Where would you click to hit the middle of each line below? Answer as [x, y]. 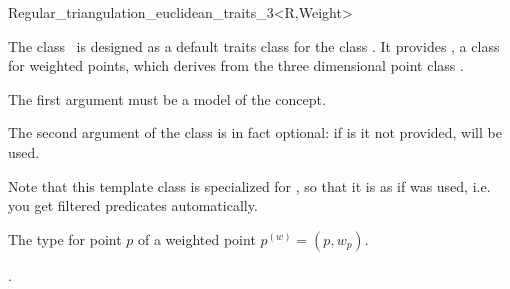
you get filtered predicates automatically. [133, 205]
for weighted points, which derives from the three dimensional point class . [236, 65]
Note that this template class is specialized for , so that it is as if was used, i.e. [249, 185]
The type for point [65, 238]
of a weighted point [196, 238]
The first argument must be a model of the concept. [167, 98]
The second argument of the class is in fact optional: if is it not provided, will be [255, 132]
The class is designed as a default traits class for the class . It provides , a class [254, 45]
